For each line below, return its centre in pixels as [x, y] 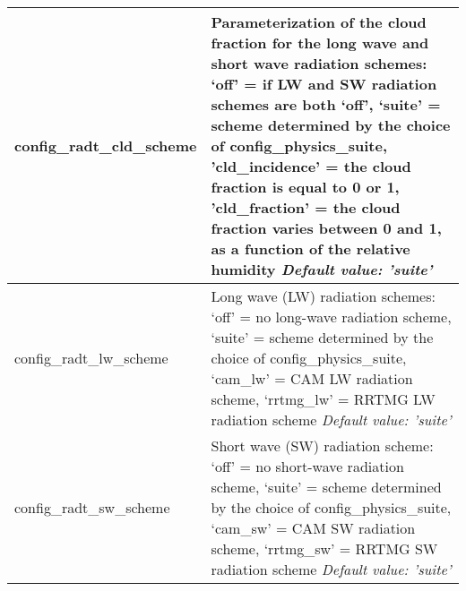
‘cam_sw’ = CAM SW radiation [313, 528]
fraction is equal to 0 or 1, [305, 187]
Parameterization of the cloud [319, 22]
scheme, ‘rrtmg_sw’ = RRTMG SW [324, 548]
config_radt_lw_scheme [91, 358]
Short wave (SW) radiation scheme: [322, 445]
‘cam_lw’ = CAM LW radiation [312, 378]
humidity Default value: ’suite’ [322, 269]
